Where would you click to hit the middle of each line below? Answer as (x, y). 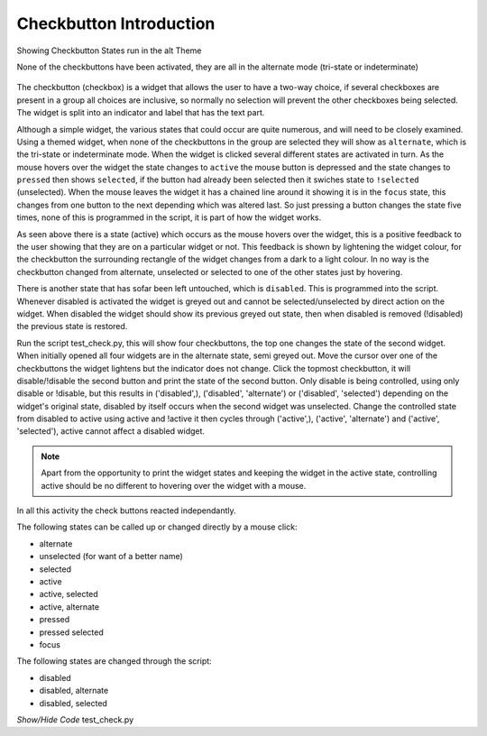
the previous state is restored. (72, 327)
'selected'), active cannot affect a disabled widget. (111, 431)
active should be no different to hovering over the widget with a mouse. (174, 485)
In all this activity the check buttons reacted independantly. (126, 511)
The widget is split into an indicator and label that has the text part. (141, 113)
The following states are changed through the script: (114, 661)
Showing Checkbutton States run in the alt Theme (109, 51)
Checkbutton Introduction (116, 23)
